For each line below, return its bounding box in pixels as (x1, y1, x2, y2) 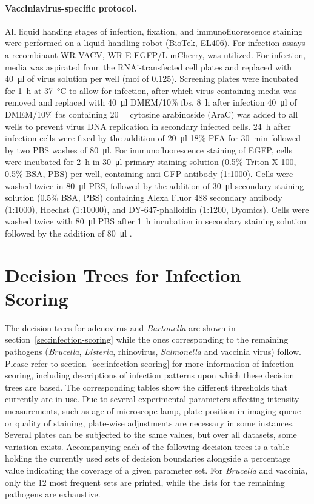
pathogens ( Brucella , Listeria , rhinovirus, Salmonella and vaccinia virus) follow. (5, 344, 302, 357)
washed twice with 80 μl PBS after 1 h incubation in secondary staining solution (5, 215, 307, 227)
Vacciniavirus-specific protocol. (5, 1, 137, 14)
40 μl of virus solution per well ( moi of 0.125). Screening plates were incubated (5, 72, 298, 85)
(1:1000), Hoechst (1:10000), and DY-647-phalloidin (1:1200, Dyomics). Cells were (5, 203, 309, 215)
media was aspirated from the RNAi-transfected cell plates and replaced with (5, 60, 292, 73)
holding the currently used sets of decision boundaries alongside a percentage (5, 452, 291, 465)
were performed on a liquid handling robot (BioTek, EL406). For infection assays (5, 36, 306, 49)
